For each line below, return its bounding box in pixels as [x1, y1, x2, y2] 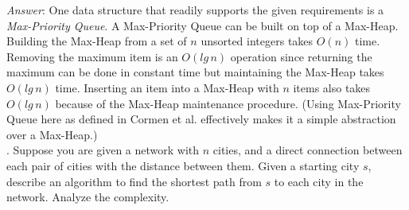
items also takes [293, 79, 371, 95]
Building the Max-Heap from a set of [6, 33, 187, 49]
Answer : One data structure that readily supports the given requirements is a [6, 2, 384, 17]
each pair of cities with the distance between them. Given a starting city [6, 157, 360, 173]
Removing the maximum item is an [6, 48, 178, 64]
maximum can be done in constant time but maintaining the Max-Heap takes [6, 64, 384, 80]
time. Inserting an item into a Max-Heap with [55, 79, 279, 95]
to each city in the [274, 173, 364, 189]
